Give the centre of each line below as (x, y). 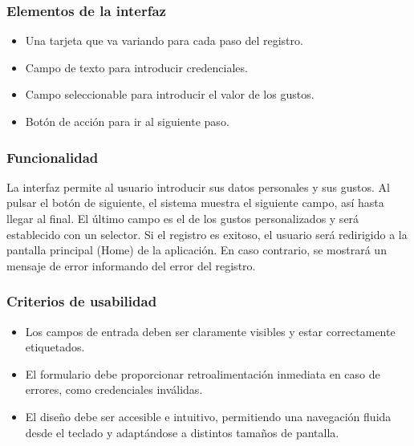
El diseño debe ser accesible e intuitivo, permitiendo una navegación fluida (208, 416)
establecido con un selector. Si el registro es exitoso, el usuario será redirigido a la (207, 234)
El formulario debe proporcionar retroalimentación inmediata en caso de (203, 373)
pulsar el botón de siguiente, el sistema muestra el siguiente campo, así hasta (195, 203)
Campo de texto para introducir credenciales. (136, 67)
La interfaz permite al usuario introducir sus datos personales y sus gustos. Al (198, 187)
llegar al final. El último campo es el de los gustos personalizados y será (183, 218)
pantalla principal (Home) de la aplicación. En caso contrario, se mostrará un (197, 250)
